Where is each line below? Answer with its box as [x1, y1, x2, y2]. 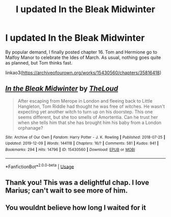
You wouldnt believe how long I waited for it [5, 203, 146, 212]
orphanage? [17, 125, 43, 131]
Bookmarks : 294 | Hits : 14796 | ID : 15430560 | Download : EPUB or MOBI [5, 147, 135, 152]
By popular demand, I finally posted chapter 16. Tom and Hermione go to [5, 49, 158, 55]
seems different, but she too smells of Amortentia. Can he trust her [17, 114, 158, 120]
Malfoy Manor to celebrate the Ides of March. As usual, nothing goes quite [5, 54, 161, 60]
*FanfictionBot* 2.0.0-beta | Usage [5, 163, 74, 170]
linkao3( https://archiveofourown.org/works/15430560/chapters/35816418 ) [5, 70, 162, 76]
